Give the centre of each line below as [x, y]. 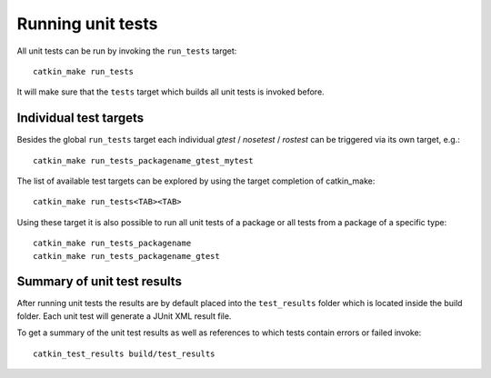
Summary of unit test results [99, 282]
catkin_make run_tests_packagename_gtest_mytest [143, 160]
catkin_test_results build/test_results [124, 353]
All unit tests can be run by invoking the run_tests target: [127, 51]
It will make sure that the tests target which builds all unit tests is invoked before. [170, 92]
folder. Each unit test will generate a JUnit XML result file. [124, 316]
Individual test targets [80, 118]
